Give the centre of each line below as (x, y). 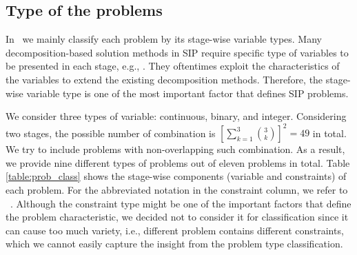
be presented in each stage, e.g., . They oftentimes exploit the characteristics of (173, 66)
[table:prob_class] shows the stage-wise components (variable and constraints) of (176, 176)
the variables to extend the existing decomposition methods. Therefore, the (164, 79)
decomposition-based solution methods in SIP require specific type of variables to (177, 52)
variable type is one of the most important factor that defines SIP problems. (187, 93)
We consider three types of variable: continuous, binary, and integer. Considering (176, 116)
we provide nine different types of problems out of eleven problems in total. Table (178, 162)
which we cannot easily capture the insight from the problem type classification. (174, 244)
